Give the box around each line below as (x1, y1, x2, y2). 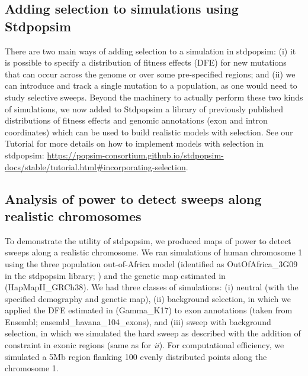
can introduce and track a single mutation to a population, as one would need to (5, 79, 297, 92)
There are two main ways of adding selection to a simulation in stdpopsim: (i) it (5, 44, 296, 57)
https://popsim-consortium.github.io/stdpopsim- (47, 148, 224, 161)
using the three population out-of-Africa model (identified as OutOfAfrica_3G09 (5, 257, 298, 270)
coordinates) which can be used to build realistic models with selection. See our (5, 125, 293, 138)
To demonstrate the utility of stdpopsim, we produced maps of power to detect (5, 234, 291, 247)
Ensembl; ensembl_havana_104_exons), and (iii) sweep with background (5, 315, 271, 328)
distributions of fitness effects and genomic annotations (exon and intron (5, 114, 268, 127)
